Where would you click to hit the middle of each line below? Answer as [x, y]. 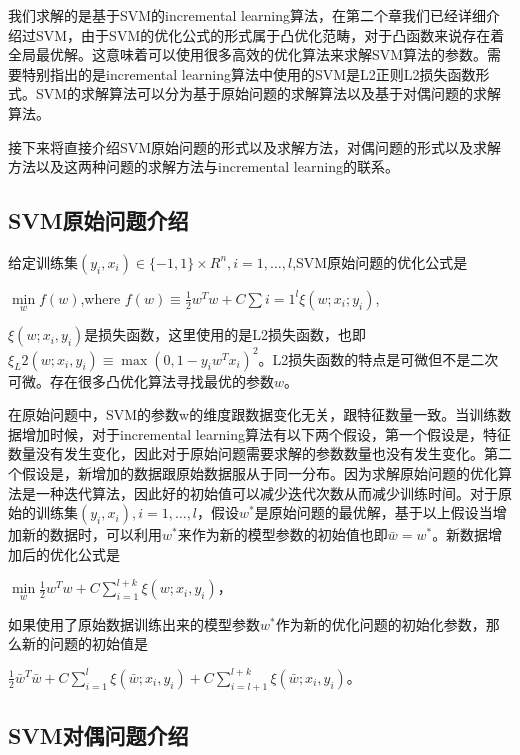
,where [100, 297]
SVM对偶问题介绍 [98, 735]
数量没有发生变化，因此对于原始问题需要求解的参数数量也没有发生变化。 [246, 453]
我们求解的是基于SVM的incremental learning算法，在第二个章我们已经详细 [247, 15]
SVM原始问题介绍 [98, 220]
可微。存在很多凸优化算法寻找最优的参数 [141, 380]
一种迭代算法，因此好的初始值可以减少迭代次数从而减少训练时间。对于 [266, 492]
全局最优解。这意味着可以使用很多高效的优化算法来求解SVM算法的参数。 [248, 54]
